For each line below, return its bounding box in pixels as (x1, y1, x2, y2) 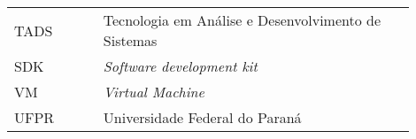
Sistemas (103, 30, 158, 50)
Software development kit (103, 56, 258, 76)
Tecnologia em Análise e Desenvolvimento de (103, 10, 381, 30)
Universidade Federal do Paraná (103, 107, 302, 127)
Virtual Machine (103, 81, 204, 102)
